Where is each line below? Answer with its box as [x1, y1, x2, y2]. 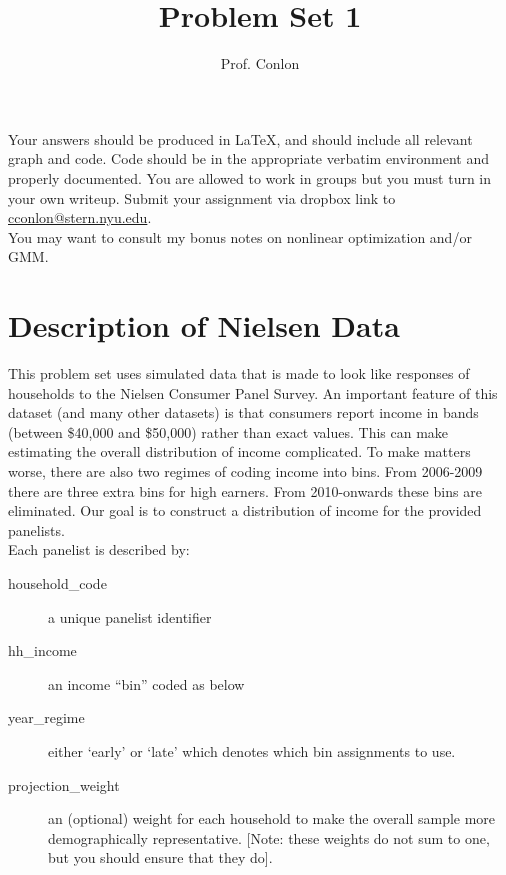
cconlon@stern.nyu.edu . [8, 207, 152, 228]
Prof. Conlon [220, 53, 300, 74]
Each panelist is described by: [8, 539, 190, 560]
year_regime [8, 707, 85, 728]
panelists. [8, 519, 65, 540]
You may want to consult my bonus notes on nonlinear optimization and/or [8, 226, 472, 247]
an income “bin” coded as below [48, 673, 245, 694]
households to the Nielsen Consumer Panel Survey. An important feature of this [8, 382, 498, 403]
